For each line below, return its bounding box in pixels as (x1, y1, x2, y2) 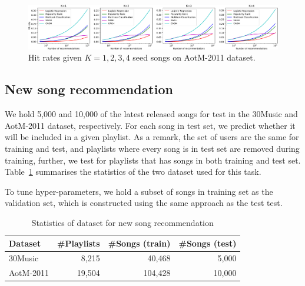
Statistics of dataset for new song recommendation (31, 216, 214, 228)
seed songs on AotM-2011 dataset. (132, 51, 256, 64)
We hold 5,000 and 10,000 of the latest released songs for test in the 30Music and (5, 108, 298, 120)
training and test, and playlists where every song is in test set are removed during (5, 142, 300, 155)
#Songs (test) (178, 237, 237, 249)
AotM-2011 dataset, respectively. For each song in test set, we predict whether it (5, 119, 296, 131)
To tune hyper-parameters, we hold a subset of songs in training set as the (5, 185, 273, 197)
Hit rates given (28, 51, 82, 64)
